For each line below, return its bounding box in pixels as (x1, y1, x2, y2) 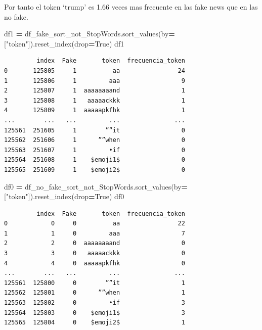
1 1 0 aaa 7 (4, 229, 185, 237)
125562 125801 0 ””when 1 (4, 289, 185, 297)
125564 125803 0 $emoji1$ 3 (4, 309, 185, 316)
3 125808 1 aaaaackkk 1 (4, 97, 185, 104)
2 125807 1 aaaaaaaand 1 (4, 87, 185, 95)
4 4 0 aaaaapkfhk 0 (4, 259, 185, 267)
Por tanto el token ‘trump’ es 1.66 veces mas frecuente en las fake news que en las (4, 2, 258, 12)
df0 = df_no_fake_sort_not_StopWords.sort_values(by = (4, 181, 188, 192)
